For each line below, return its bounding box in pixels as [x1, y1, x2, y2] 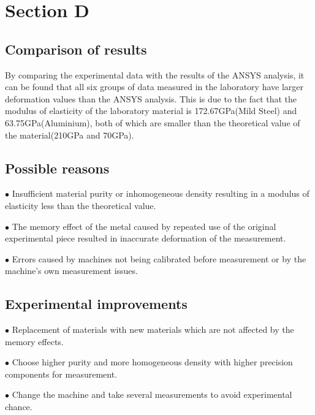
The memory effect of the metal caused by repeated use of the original [12, 219, 276, 232]
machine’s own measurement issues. [5, 264, 138, 277]
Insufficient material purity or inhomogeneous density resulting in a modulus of [12, 187, 309, 200]
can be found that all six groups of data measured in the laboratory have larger [5, 80, 304, 93]
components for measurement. [5, 367, 117, 380]
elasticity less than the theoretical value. [5, 199, 156, 211]
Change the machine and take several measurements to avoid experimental [12, 388, 292, 401]
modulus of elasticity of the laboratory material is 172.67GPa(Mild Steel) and [5, 104, 297, 117]
